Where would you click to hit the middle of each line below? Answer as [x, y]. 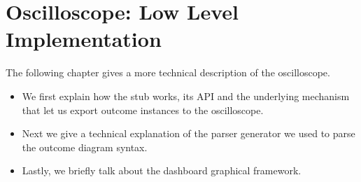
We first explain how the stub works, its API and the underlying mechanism [186, 96]
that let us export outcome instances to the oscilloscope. [143, 110]
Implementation [84, 39]
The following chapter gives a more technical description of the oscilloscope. [168, 72]
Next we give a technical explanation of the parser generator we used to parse [189, 133]
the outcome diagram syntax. [85, 147]
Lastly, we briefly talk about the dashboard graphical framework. [162, 170]
